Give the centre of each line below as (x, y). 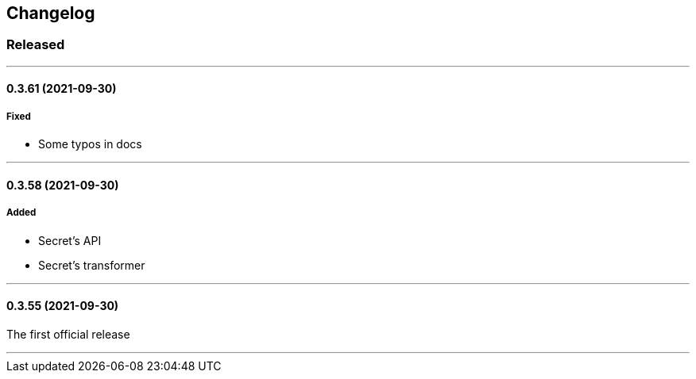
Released (36, 45)
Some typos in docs (90, 144)
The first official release (68, 334)
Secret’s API (70, 240)
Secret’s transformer (92, 265)
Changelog (51, 13)
